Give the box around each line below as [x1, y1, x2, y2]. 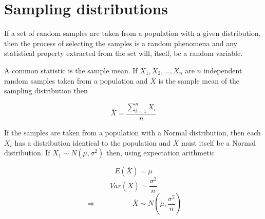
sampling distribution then [4, 85, 88, 96]
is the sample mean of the [158, 75, 240, 86]
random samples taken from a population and [4, 75, 148, 86]
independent [203, 65, 242, 75]
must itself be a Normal [181, 137, 256, 148]
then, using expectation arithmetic [106, 147, 215, 158]
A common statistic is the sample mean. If [4, 65, 138, 75]
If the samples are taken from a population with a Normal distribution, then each [4, 127, 261, 138]
